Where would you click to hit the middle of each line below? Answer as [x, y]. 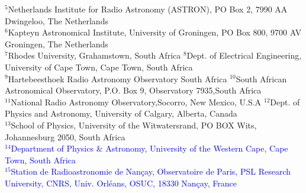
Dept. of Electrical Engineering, [244, 55]
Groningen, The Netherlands [57, 44]
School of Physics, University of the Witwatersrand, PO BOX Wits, [134, 125]
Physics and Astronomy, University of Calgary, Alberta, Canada [121, 113]
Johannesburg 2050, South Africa [65, 136]
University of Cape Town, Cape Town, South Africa [99, 67]
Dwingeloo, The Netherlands [57, 20]
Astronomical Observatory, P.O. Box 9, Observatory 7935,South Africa [133, 90]
